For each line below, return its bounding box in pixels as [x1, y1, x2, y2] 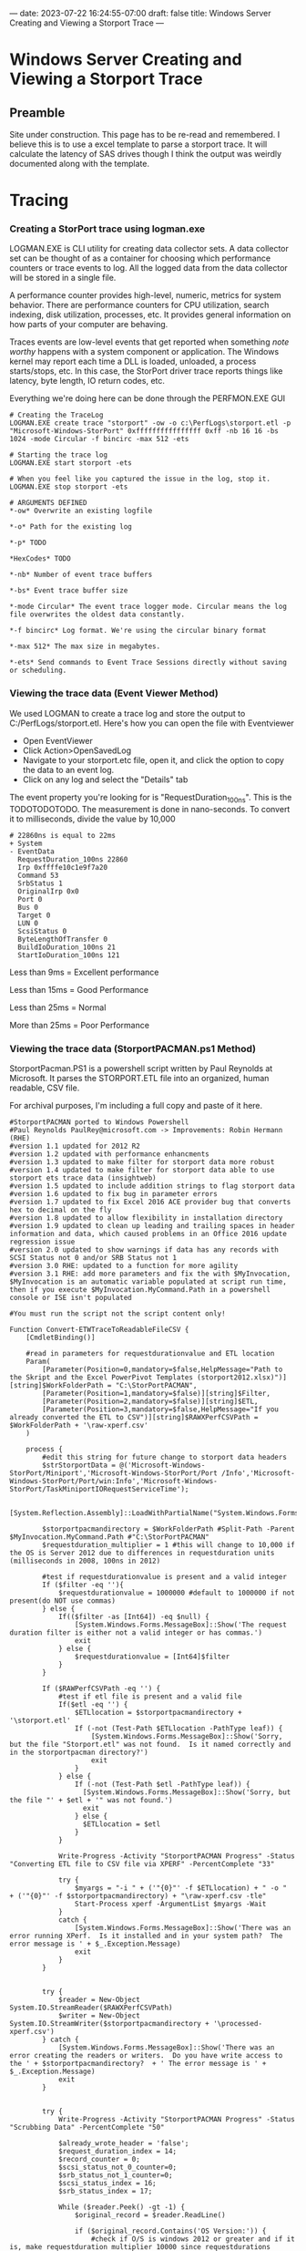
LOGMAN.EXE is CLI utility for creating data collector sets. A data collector [9, 243, 289, 254]
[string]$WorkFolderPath [9, 1380, 104, 1389]
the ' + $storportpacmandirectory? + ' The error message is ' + [9, 2059, 267, 2068]
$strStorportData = [42, 1461, 117, 1470]
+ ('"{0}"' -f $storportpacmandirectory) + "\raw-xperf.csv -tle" [9, 1891, 267, 1900]
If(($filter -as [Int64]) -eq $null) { [57, 1612, 209, 1621]
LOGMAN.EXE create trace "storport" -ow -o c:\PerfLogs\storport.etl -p [9, 418, 291, 428]
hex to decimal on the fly [9, 1205, 112, 1214]
